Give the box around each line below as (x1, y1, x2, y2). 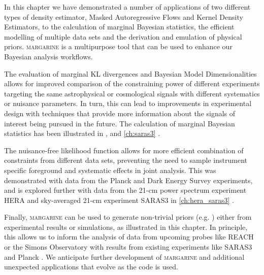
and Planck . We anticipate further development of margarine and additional (4, 251, 245, 262)
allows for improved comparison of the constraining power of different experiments (4, 78, 260, 89)
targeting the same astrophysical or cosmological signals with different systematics (4, 88, 260, 98)
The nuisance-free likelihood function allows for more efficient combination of (4, 145, 244, 155)
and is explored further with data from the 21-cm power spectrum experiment (4, 185, 247, 195)
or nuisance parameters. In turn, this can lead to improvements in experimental (4, 98, 252, 109)
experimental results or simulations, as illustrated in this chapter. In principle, (4, 221, 248, 232)
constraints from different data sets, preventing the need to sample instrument (4, 155, 247, 165)
